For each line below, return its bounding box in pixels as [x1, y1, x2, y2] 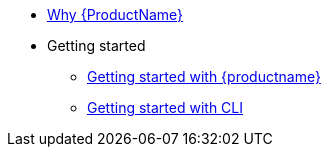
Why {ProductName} [47, 6, 184, 23]
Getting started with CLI [87, 99, 244, 116]
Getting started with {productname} [87, 68, 321, 85]
